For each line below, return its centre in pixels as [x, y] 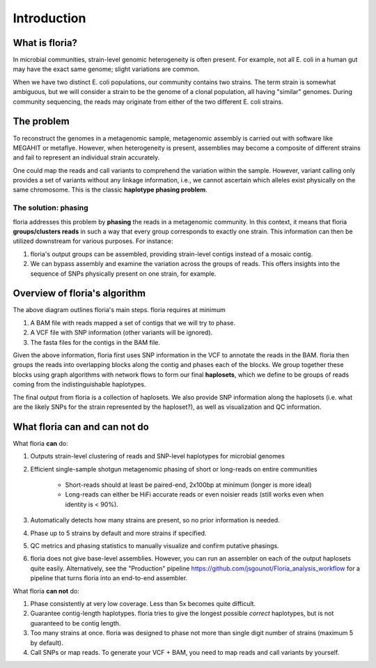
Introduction [49, 18]
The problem [41, 122]
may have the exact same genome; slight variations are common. [106, 69]
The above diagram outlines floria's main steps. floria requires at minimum [119, 310]
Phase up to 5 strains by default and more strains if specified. [118, 533]
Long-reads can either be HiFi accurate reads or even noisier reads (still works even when [194, 495]
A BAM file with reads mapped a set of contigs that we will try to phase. [133, 323]
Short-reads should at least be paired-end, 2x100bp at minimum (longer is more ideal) [189, 485]
